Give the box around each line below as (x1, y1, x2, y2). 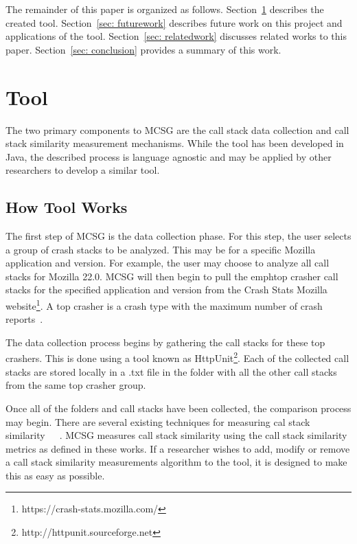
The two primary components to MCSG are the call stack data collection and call (5, 122, 349, 137)
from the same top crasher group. (5, 378, 146, 392)
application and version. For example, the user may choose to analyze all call (5, 256, 330, 270)
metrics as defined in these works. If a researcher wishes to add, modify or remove (5, 441, 350, 455)
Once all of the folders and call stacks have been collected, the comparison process (5, 400, 352, 415)
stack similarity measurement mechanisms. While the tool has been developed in (5, 136, 344, 150)
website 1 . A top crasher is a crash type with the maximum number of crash (5, 297, 323, 313)
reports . (5, 312, 43, 326)
